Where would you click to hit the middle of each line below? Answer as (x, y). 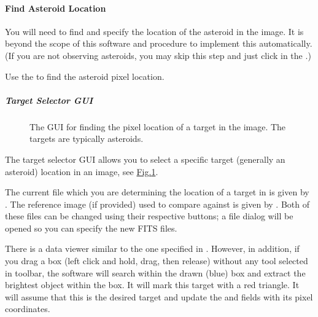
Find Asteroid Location (56, 8)
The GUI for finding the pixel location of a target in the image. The (158, 126)
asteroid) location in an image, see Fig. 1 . (82, 171)
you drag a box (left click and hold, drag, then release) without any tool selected (157, 261)
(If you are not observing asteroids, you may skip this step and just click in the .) (158, 55)
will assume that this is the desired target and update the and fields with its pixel (159, 296)
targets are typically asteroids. (87, 139)
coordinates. (28, 309)
